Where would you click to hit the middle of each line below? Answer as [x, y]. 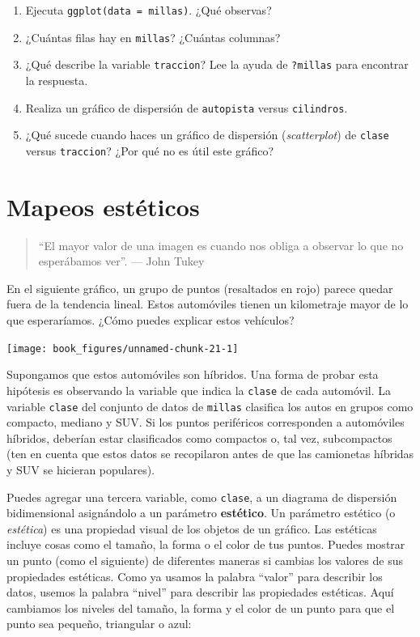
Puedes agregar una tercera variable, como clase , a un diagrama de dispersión [202, 497]
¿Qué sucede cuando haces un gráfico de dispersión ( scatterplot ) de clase [207, 135]
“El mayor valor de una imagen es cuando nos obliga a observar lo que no [221, 245]
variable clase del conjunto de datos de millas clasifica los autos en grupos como [210, 406]
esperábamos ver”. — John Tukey [121, 261]
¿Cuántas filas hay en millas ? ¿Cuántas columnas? [153, 37]
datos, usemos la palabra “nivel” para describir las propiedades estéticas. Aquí [200, 592]
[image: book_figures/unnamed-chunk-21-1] [123, 348]
